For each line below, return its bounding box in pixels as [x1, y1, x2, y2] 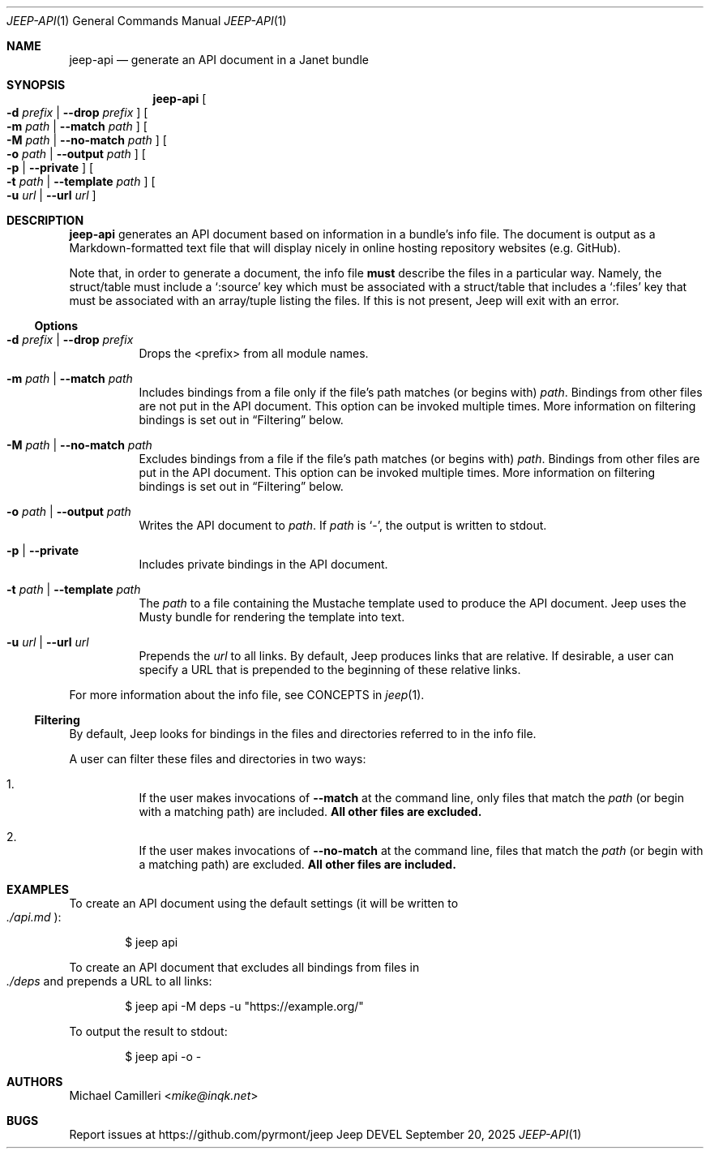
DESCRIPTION [6, 213, 84, 227]
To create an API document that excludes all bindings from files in [69, 960, 420, 974]
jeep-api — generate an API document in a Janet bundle [69, 53, 369, 67]
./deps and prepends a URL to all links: [6, 974, 212, 988]
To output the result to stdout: [69, 1024, 228, 1038]
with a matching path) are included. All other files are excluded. [139, 805, 482, 818]
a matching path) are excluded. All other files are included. [139, 857, 456, 871]
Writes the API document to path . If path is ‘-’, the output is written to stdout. [139, 518, 547, 532]
